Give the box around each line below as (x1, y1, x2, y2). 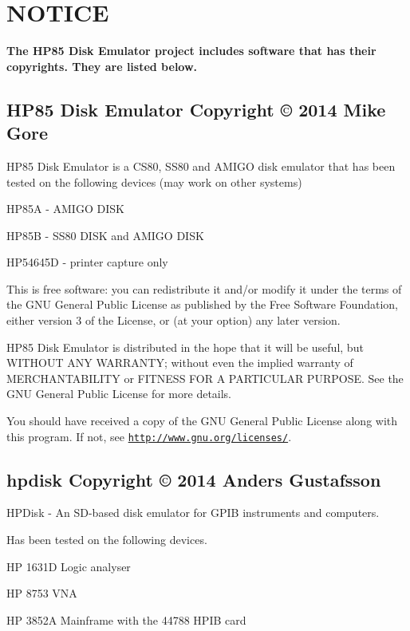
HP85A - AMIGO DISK (6, 200, 124, 217)
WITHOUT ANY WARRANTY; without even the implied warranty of (6, 354, 353, 371)
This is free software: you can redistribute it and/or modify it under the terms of (6, 280, 402, 297)
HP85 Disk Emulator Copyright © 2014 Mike (6, 97, 386, 121)
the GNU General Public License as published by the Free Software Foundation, (6, 296, 398, 313)
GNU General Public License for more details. (6, 385, 232, 402)
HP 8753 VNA (6, 585, 77, 601)
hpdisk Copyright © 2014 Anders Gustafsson (6, 467, 381, 491)
